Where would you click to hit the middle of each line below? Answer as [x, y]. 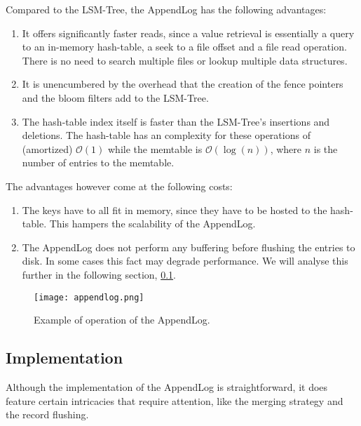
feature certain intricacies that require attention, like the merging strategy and [175, 400]
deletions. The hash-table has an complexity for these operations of [166, 135]
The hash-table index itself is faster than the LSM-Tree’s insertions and [176, 121]
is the [326, 148]
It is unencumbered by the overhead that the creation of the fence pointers [183, 84]
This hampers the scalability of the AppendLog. [152, 224]
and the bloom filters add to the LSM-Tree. [115, 97]
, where [286, 148]
